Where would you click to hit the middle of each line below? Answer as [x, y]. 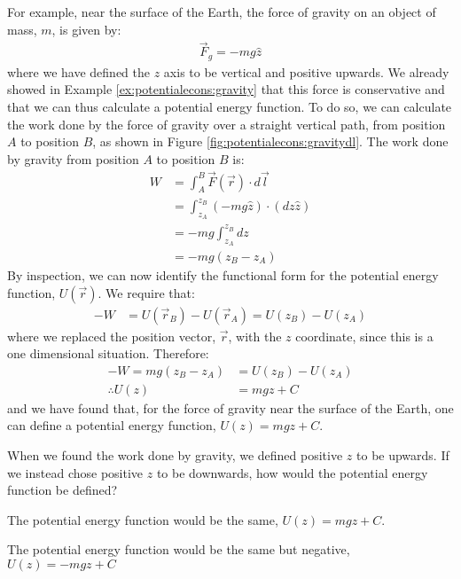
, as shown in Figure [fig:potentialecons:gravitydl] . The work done [270, 141]
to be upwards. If [403, 455]
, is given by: [86, 29]
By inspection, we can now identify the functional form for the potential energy [223, 275]
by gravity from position [73, 158]
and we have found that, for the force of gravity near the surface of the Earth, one [230, 407]
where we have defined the [79, 71]
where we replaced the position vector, [112, 336]
